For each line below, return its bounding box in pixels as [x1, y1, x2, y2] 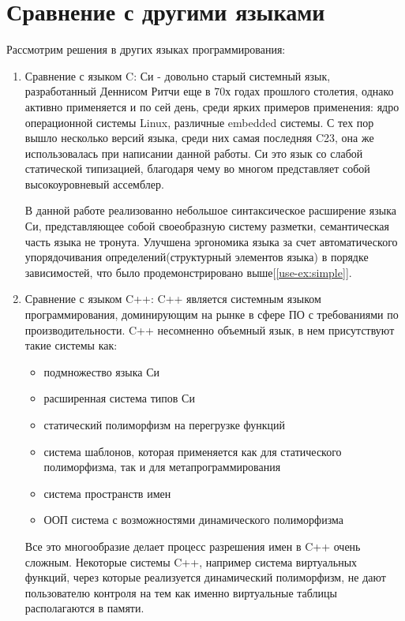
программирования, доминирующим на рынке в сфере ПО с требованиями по [24, 306, 399, 323]
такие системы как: [24, 337, 118, 354]
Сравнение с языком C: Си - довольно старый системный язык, [24, 67, 331, 84]
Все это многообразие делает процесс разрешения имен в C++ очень [24, 537, 361, 554]
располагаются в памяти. [24, 600, 144, 616]
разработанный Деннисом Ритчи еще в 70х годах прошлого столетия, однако [24, 83, 394, 99]
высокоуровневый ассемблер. [24, 175, 164, 192]
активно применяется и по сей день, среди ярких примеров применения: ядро [24, 98, 399, 114]
